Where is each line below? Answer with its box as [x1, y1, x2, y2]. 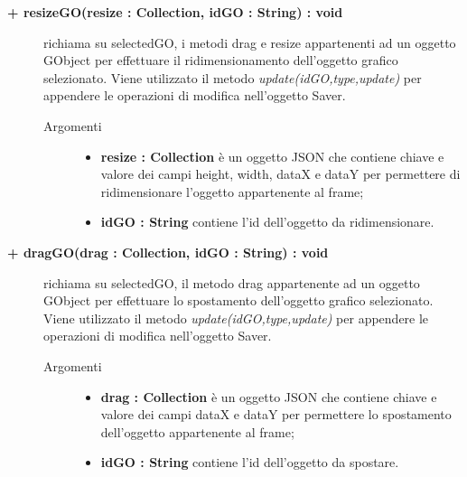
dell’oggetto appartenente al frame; [100, 422, 294, 441]
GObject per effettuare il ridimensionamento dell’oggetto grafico [43, 51, 398, 70]
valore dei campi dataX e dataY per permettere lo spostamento [100, 405, 452, 424]
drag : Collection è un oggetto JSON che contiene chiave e [100, 387, 437, 406]
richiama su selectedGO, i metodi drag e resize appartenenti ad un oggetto [43, 33, 456, 51]
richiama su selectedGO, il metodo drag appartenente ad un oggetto [43, 273, 420, 292]
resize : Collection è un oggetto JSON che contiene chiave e [100, 146, 444, 165]
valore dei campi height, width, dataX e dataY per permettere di [100, 164, 461, 183]
